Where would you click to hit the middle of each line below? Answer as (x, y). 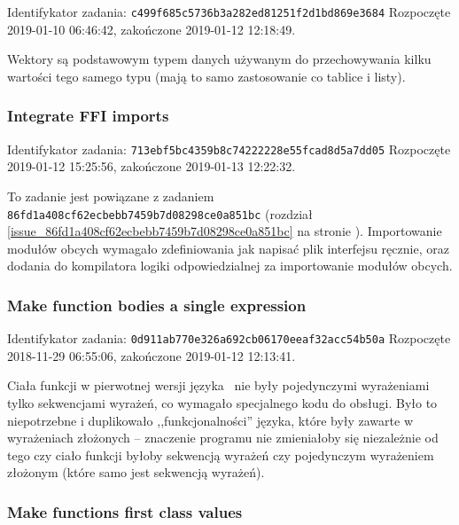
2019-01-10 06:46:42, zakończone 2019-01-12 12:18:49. (152, 29)
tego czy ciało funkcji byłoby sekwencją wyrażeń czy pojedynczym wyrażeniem (221, 454)
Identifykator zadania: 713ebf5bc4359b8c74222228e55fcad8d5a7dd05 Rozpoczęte (229, 149)
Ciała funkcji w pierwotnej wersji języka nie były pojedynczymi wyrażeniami (218, 385)
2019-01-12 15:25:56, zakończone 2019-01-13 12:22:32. (152, 166)
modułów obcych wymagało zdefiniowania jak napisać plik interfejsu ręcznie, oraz (228, 248)
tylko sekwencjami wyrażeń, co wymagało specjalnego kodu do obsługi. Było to (222, 403)
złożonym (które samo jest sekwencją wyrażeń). (136, 472)
